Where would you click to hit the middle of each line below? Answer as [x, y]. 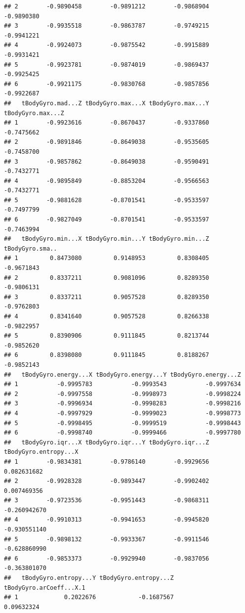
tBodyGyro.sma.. [31, 248]
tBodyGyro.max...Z [34, 113]
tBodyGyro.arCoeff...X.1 [45, 588]
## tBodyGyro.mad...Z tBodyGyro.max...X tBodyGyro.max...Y [107, 103]
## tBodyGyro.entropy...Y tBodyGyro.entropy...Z [89, 578]
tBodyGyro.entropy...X [41, 452]
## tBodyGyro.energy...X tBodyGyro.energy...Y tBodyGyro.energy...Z [122, 374]
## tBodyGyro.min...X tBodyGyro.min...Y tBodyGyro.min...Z [107, 239]
